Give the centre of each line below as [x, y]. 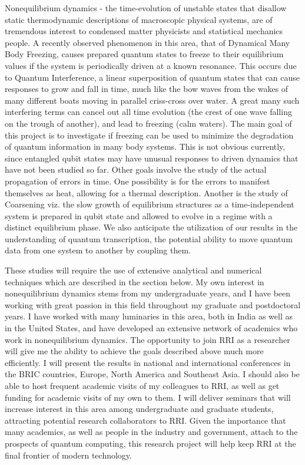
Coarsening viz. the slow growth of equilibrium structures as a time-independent [150, 204]
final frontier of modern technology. [68, 455]
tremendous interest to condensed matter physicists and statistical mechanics [144, 31]
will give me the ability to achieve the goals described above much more [134, 351]
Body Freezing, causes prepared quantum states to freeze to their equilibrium [144, 54]
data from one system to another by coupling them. [98, 250]
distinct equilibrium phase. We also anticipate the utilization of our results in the [151, 227]
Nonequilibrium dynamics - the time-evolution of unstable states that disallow [146, 8]
